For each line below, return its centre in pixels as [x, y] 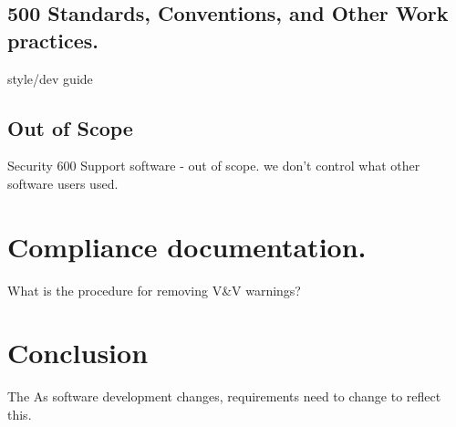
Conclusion [78, 353]
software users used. [63, 183]
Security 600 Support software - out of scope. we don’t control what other [214, 166]
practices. [53, 40]
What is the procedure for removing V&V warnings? [154, 290]
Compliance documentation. [187, 246]
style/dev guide [50, 78]
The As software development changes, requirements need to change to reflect [224, 396]
